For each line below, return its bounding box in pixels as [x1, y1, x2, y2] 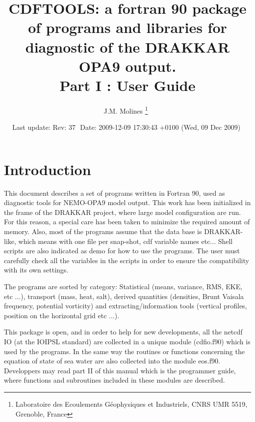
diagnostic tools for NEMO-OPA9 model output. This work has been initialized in [4, 197, 251, 208]
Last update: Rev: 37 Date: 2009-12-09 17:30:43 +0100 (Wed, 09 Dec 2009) [12, 122, 241, 132]
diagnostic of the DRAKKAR [25, 36, 230, 57]
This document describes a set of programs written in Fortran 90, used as [4, 187, 225, 198]
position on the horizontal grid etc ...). [4, 310, 120, 320]
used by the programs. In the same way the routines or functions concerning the [4, 346, 245, 356]
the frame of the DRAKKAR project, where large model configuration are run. [4, 207, 241, 217]
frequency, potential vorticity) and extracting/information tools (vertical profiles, [4, 301, 247, 311]
